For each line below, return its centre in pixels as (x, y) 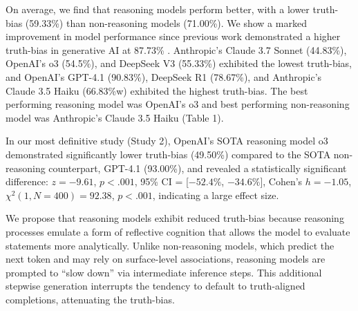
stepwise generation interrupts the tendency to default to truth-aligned (156, 286)
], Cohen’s (281, 181)
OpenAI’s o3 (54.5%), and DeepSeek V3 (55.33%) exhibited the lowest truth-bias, (179, 63)
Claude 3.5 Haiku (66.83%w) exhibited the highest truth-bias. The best (157, 90)
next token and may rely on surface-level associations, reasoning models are (166, 259)
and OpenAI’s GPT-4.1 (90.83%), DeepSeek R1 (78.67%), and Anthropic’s (164, 76)
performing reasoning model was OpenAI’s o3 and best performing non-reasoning (178, 104)
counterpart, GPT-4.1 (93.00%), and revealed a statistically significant (198, 168)
